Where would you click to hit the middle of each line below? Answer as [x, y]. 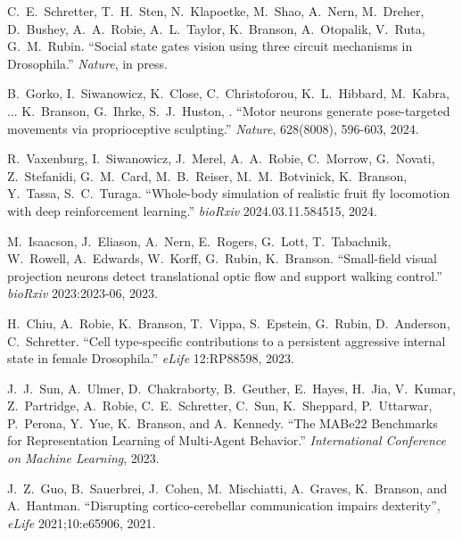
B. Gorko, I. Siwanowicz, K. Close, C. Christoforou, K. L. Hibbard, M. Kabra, [228, 93]
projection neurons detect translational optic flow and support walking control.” [225, 275]
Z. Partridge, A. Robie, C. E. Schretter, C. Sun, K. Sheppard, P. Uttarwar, [220, 406]
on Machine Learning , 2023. [83, 458]
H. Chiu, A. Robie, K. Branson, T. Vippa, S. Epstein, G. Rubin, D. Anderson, [229, 323]
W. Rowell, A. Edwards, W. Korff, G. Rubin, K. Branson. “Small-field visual [222, 258]
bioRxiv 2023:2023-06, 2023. [83, 293]
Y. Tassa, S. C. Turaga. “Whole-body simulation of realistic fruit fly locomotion [229, 193]
